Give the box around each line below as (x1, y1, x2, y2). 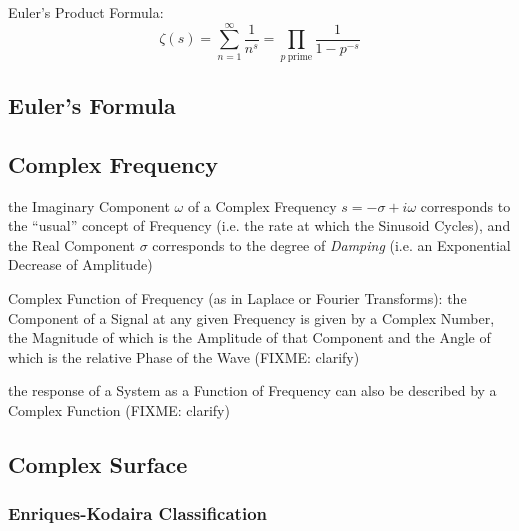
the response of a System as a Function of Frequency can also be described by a (8, 380, 497, 401)
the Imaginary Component (8, 195, 170, 216)
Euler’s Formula (8, 90, 176, 121)
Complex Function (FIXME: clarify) (8, 400, 230, 421)
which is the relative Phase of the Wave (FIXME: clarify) (8, 346, 360, 367)
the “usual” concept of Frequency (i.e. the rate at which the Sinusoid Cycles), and (8, 215, 511, 236)
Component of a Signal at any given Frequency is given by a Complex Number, (8, 307, 495, 328)
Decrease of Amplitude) (8, 254, 153, 275)
